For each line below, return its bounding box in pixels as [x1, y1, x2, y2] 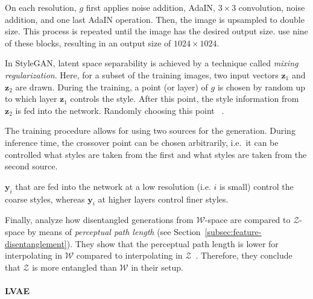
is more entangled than [32, 260, 117, 273]
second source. [5, 160, 58, 172]
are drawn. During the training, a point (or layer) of [15, 80, 208, 93]
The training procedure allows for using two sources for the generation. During [5, 124, 296, 137]
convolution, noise [238, 1, 305, 13]
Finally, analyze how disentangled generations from [5, 213, 194, 226]
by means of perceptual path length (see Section [27, 225, 201, 238]
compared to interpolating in [76, 249, 183, 262]
